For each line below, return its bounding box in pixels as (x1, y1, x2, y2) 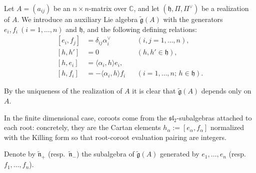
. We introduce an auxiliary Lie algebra (17, 14, 138, 24)
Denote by (4, 148, 35, 159)
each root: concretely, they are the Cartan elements (4, 122, 161, 132)
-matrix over (88, 3, 127, 13)
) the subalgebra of (76, 148, 134, 159)
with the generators (163, 14, 223, 24)
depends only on (201, 85, 251, 96)
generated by (160, 148, 199, 159)
